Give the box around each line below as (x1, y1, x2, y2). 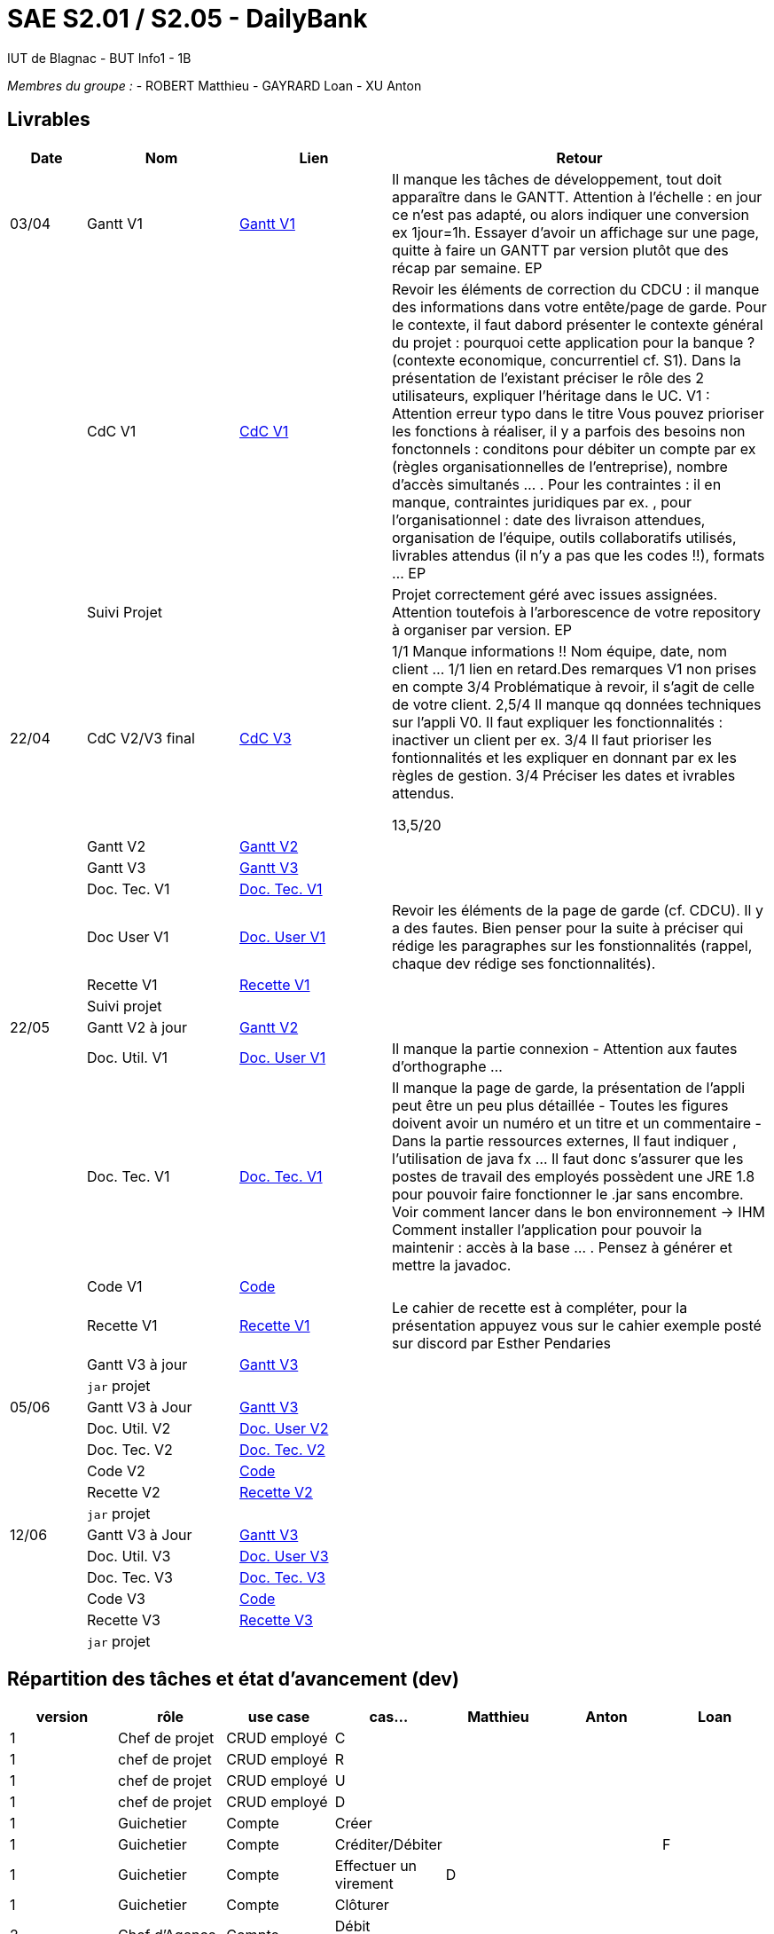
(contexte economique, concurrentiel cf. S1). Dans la (392, 350, 741, 369)
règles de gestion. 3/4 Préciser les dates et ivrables (392, 766, 736, 784)
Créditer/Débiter (334, 1836, 442, 1854)
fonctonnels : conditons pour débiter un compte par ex (392, 439, 756, 458)
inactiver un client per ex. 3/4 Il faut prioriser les (392, 730, 712, 749)
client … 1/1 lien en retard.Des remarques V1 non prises (392, 659, 757, 678)
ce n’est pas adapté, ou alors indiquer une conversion (392, 205, 749, 224)
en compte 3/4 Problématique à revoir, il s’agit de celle (392, 677, 755, 696)
